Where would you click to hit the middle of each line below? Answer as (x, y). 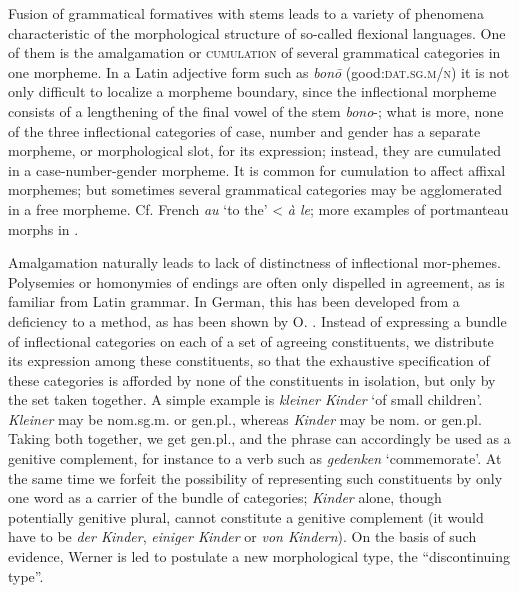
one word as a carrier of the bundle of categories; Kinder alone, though (225, 497)
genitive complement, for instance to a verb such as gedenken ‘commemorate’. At (255, 458)
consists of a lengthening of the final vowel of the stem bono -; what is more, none (256, 110)
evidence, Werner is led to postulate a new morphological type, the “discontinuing (259, 556)
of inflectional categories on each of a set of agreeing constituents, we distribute (251, 340)
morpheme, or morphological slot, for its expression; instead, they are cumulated (254, 150)
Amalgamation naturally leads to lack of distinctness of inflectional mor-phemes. (254, 262)
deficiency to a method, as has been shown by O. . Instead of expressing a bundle (257, 320)
